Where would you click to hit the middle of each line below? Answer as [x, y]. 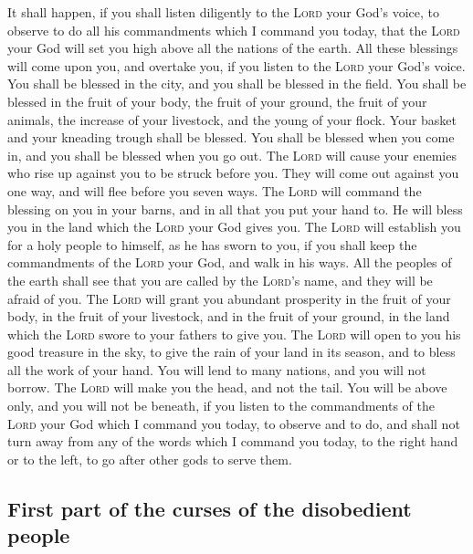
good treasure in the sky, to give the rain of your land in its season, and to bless [231, 352]
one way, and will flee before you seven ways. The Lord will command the [215, 190]
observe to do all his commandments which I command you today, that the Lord [234, 30]
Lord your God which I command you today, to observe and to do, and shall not [234, 423]
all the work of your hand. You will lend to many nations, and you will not [217, 369]
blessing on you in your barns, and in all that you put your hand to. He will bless [235, 209]
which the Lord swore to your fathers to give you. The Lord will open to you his [234, 334]
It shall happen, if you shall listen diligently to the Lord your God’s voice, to [224, 12]
